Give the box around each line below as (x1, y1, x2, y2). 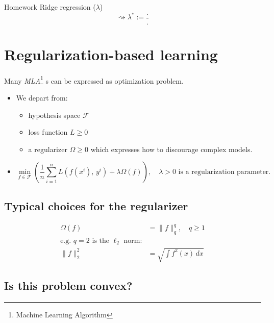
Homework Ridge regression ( (4, 2, 96, 12)
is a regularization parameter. (178, 168, 271, 176)
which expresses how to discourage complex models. (90, 143, 253, 154)
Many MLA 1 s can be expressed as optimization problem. (4, 73, 184, 86)
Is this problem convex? (4, 278, 133, 293)
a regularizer (28, 143, 67, 154)
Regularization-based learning (4, 43, 218, 64)
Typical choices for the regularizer (4, 197, 188, 213)
